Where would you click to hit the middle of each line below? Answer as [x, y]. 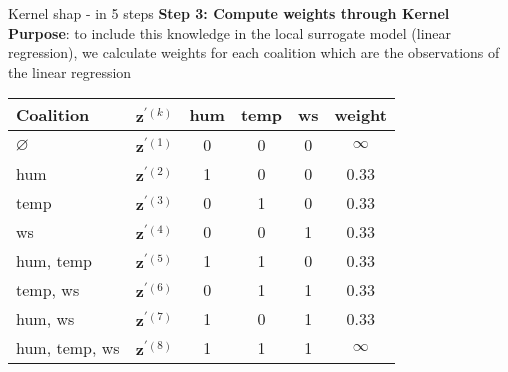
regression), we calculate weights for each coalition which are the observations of [254, 52]
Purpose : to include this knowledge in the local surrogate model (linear [230, 32]
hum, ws [45, 319]
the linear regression [70, 71]
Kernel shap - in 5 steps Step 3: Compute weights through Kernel [229, 13]
